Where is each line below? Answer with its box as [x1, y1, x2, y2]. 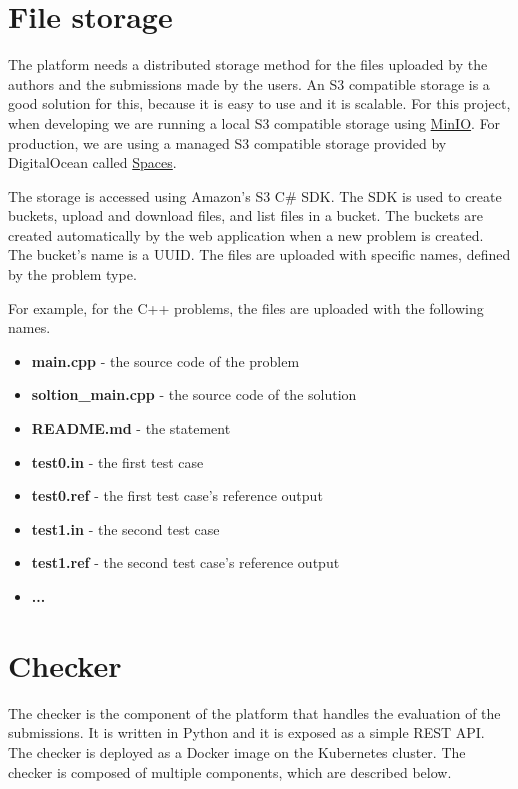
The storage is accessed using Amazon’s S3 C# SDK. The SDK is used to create [8, 185, 502, 206]
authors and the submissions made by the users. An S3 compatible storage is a [8, 73, 490, 94]
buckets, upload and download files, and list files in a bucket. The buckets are [8, 205, 483, 226]
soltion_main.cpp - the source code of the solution [31, 384, 357, 405]
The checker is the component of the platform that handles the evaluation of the [8, 702, 501, 723]
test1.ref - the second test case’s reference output [31, 552, 340, 573]
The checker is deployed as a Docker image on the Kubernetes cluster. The [8, 741, 466, 762]
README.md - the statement [31, 418, 231, 439]
